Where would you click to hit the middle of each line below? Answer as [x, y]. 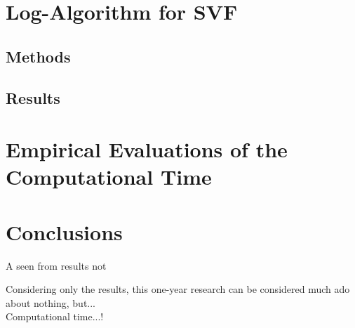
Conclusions [64, 231]
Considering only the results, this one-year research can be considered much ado [178, 289]
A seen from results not [56, 265]
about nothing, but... [51, 302]
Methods [38, 56]
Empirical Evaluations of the [147, 149]
